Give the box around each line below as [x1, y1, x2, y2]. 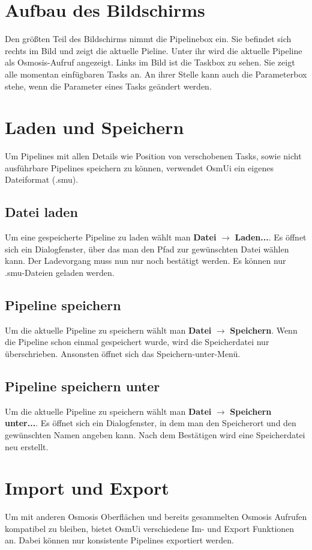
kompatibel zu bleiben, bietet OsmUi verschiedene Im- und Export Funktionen [5, 522, 295, 534]
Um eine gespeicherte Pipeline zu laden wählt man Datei [5, 231, 217, 243]
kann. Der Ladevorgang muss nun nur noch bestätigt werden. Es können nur [5, 254, 286, 267]
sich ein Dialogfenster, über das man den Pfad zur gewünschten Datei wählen [5, 242, 289, 255]
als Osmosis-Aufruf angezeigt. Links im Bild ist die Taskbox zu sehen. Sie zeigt [5, 56, 295, 69]
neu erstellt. [5, 440, 49, 453]
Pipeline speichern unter [5, 376, 160, 395]
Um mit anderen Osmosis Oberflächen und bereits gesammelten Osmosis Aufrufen [5, 510, 307, 523]
